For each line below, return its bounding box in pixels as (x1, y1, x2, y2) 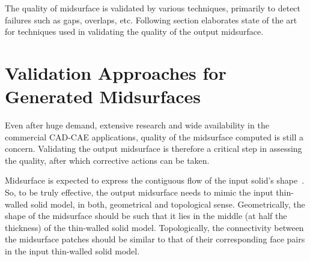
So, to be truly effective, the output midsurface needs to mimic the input (5, 186, 273, 199)
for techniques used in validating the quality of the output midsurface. (5, 25, 264, 38)
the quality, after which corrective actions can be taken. (5, 154, 210, 166)
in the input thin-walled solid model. (5, 245, 140, 257)
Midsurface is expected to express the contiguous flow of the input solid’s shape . (5, 174, 305, 187)
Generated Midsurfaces (5, 84, 201, 109)
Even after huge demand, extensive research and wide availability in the (5, 119, 269, 131)
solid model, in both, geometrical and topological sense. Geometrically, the (31, 197, 305, 210)
